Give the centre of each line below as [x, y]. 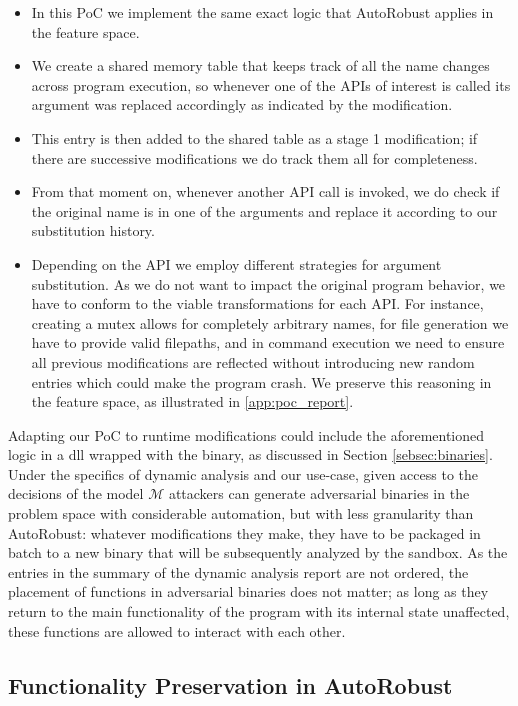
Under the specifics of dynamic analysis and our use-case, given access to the [243, 473]
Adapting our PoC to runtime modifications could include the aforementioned [246, 434]
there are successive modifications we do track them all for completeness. [254, 157]
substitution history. [93, 230]
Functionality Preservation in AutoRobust [230, 684]
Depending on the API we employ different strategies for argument [236, 263]
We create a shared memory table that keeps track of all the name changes [260, 65]
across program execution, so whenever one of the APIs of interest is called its [271, 84]
